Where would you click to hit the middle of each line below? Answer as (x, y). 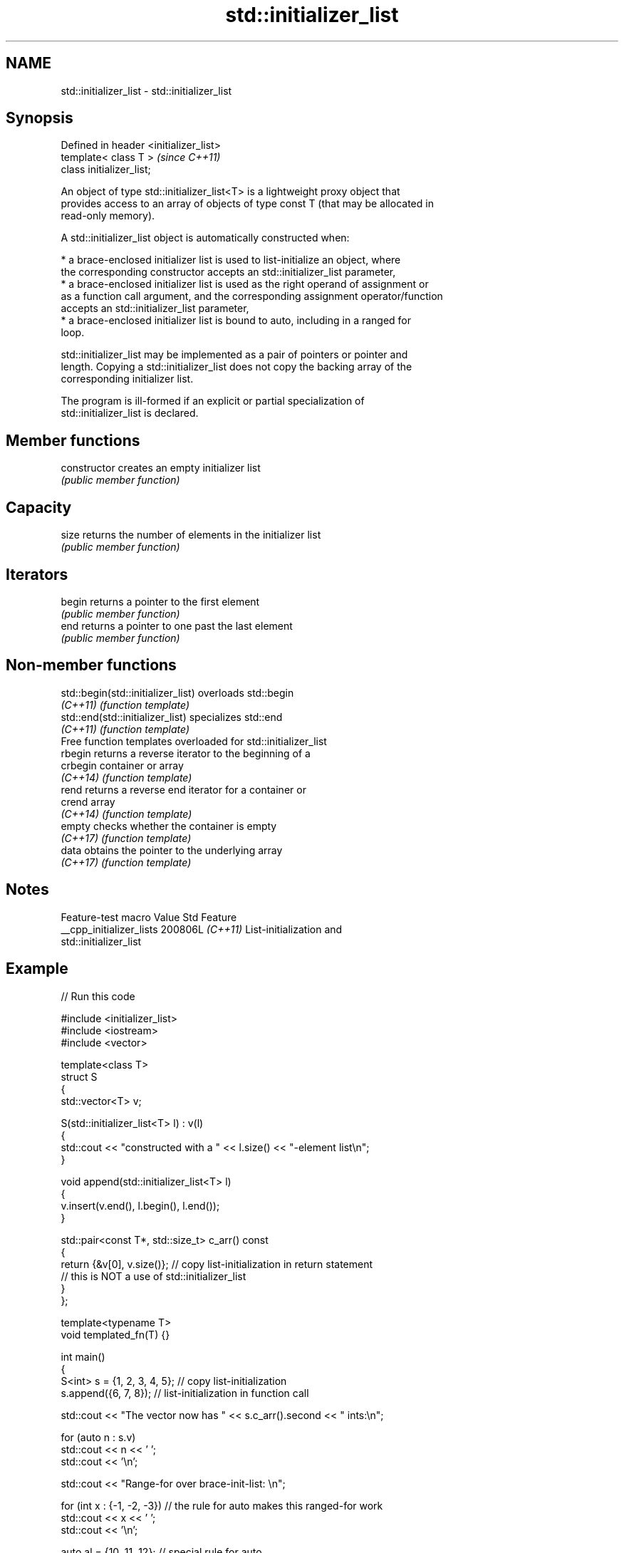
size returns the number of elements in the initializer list (191, 535)
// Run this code (98, 996)
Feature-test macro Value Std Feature (149, 917)
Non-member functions (91, 665)
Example (37, 969)
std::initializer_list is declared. (130, 413)
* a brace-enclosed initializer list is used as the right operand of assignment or (245, 284)
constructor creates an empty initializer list (161, 468)
